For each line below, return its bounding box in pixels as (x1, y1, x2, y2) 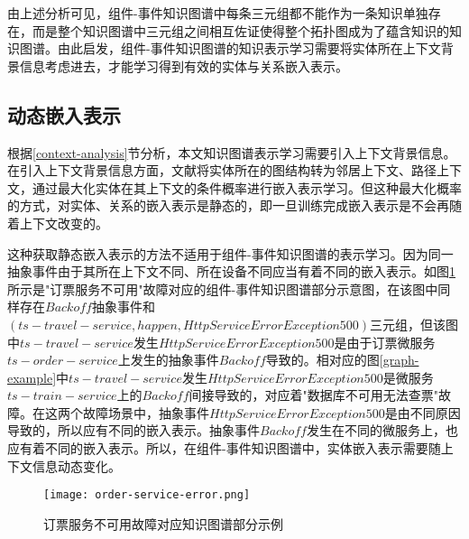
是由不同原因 (384, 403, 461, 422)
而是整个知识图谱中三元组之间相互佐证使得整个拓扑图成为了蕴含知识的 (32, 21, 449, 40)
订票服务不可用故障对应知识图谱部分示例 (43, 514, 283, 533)
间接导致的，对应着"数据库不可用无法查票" (189, 386, 439, 404)
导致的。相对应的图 (265, 350, 380, 369)
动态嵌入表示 (7, 100, 121, 128)
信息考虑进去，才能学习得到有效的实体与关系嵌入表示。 (19, 56, 348, 75)
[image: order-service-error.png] (43, 488, 251, 502)
